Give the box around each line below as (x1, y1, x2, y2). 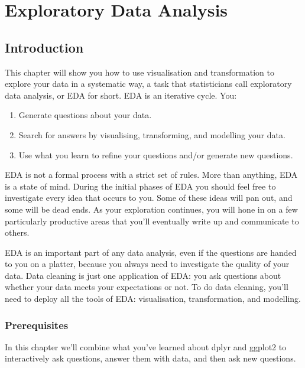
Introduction (5, 38, 84, 56)
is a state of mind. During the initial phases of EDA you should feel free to (5, 180, 276, 192)
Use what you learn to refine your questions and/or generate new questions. (18, 148, 293, 161)
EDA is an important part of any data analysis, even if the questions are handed (5, 246, 297, 258)
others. (5, 226, 30, 239)
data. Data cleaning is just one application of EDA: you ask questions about (5, 269, 281, 281)
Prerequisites (5, 317, 69, 332)
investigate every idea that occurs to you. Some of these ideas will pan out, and (5, 191, 293, 204)
